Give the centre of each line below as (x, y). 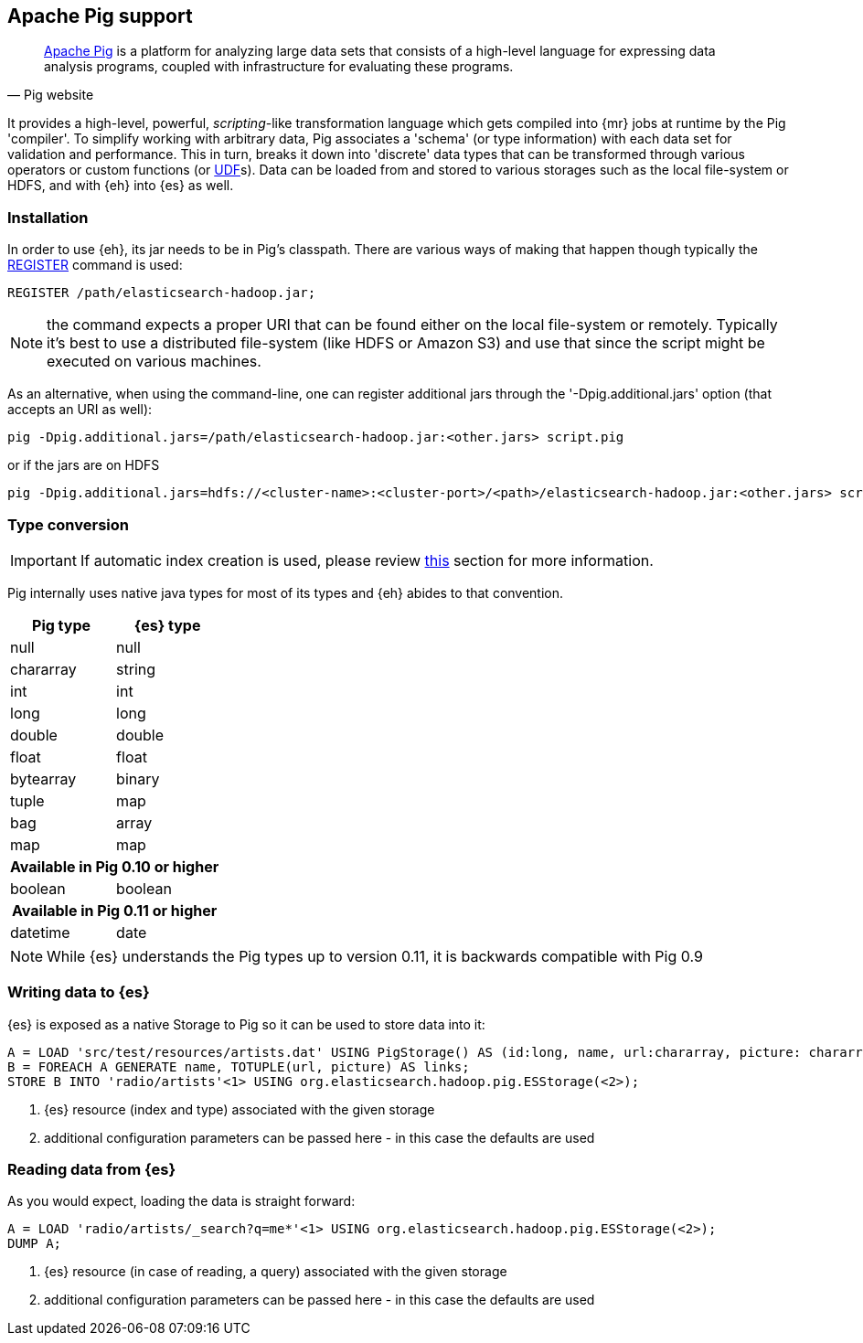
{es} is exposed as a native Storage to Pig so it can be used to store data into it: (246, 1024)
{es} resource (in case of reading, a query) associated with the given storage (276, 1272)
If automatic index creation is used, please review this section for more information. (367, 560)
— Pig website (51, 95)
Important (43, 560)
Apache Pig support (100, 16)
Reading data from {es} (92, 1170)
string (136, 669)
